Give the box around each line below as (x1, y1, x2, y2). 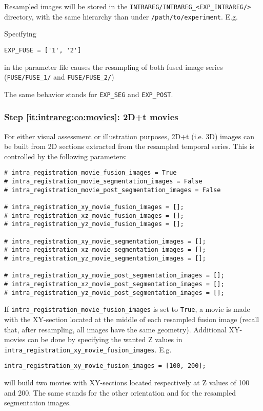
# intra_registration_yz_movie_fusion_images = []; (4, 220, 184, 228)
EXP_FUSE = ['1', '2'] (4, 46, 82, 54)
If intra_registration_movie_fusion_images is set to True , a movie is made (4, 304, 250, 314)
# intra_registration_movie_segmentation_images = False (4, 178, 203, 185)
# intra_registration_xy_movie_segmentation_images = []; (4, 237, 206, 245)
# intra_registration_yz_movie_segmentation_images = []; (4, 255, 206, 263)
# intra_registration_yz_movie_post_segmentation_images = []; (4, 289, 225, 296)
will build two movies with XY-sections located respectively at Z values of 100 (4, 377, 250, 388)
